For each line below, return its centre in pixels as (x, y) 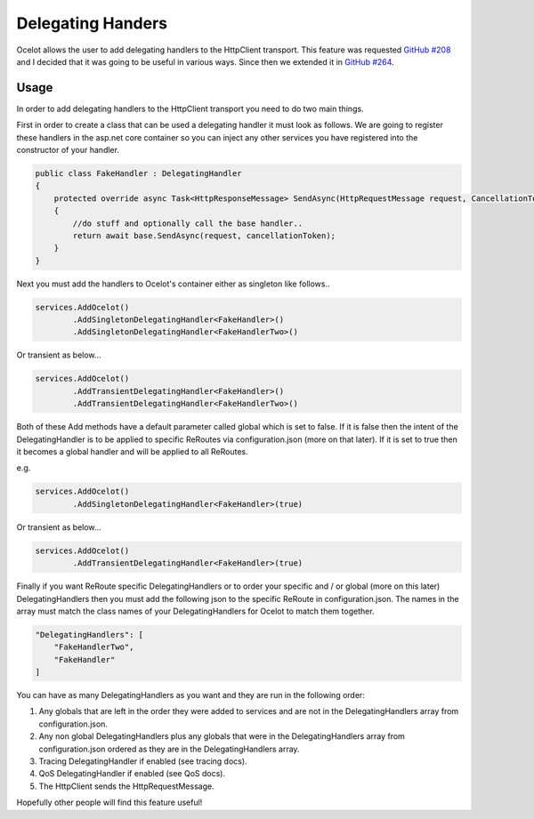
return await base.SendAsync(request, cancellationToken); (204, 235)
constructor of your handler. (68, 150)
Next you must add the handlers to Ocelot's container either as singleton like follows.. (173, 284)
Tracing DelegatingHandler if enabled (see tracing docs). (143, 761)
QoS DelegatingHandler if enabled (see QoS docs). (132, 774)
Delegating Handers (92, 23)
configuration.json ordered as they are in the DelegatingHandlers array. (169, 749)
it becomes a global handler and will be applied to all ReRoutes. (132, 452)
